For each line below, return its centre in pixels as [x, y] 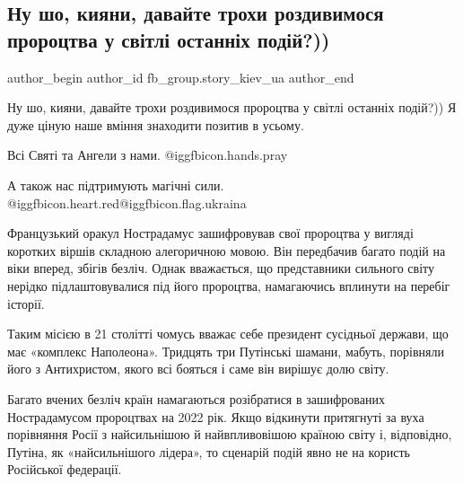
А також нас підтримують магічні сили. [116, 185]
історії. [26, 303]
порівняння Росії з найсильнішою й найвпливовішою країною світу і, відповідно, [230, 434]
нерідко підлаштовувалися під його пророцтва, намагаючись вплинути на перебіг [229, 285]
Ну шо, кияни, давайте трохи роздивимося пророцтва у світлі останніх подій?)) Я [232, 107]
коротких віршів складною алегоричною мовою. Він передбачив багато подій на [227, 250]
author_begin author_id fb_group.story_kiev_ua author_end [181, 77]
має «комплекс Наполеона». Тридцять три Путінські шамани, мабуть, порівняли [226, 351]
